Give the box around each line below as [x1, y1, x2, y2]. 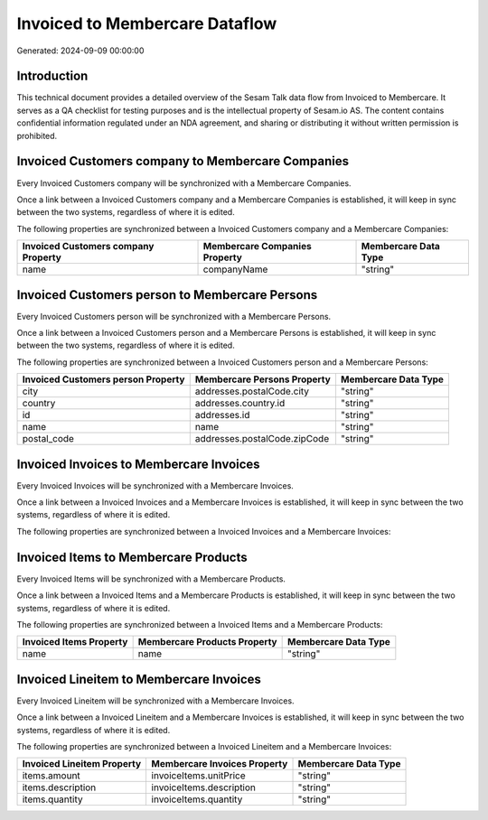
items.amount [22, 769, 80, 782]
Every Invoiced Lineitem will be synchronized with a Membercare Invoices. [16, 695, 295, 706]
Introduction [16, 69, 89, 84]
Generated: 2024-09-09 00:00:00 [16, 45, 145, 56]
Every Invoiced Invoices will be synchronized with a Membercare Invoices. [16, 480, 294, 491]
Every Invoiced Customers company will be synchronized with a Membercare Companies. [16, 177, 352, 189]
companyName [202, 263, 268, 275]
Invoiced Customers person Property [22, 373, 185, 386]
